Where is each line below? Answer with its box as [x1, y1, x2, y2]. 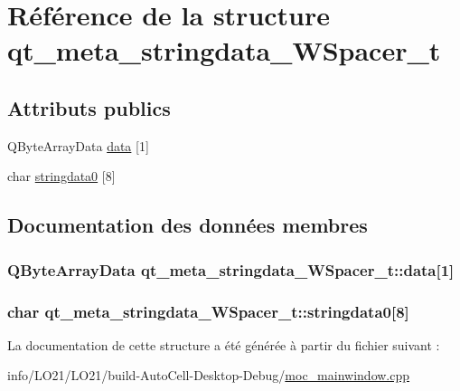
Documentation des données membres [7, 211, 368, 239]
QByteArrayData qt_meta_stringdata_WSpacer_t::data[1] [7, 258, 455, 281]
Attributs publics [7, 93, 171, 121]
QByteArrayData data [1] [7, 136, 149, 155]
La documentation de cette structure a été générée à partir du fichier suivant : [7, 335, 440, 354]
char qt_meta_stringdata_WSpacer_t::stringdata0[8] [7, 300, 409, 322]
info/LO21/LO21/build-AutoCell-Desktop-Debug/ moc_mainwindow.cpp [7, 366, 410, 385]
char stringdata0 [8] [7, 167, 116, 186]
